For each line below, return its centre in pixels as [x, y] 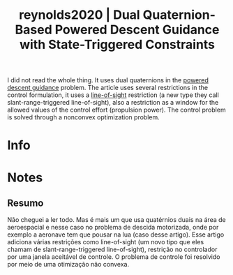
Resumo [25, 203]
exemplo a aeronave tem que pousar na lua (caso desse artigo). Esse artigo [116, 235]
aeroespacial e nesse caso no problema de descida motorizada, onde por [113, 228]
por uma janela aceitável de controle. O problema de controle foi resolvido [114, 257]
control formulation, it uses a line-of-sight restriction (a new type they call [113, 95]
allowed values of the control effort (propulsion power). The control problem [116, 110]
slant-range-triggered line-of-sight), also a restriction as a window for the [113, 103]
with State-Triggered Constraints [117, 45]
